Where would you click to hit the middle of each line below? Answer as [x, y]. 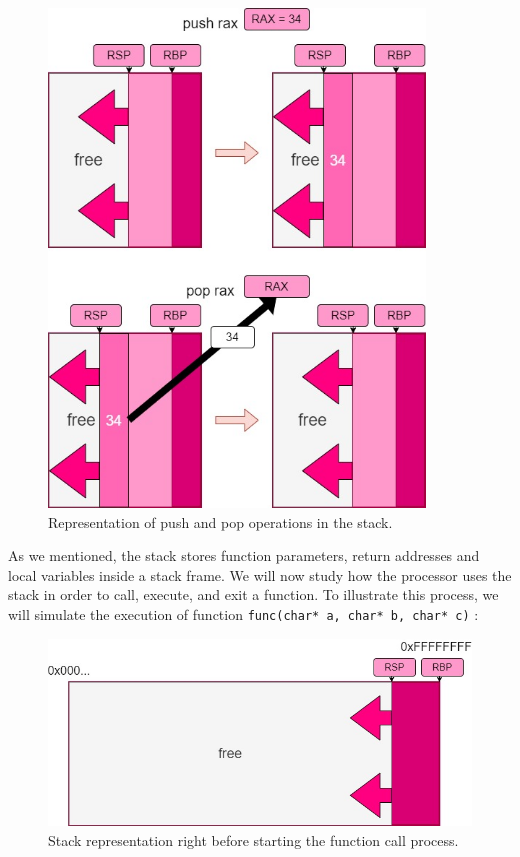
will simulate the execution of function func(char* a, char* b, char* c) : [243, 614]
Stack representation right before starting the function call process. [253, 839]
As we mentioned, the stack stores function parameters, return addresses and [244, 555]
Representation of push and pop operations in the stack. [220, 521]
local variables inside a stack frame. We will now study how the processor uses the [260, 574]
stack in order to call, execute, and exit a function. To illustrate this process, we [253, 594]
